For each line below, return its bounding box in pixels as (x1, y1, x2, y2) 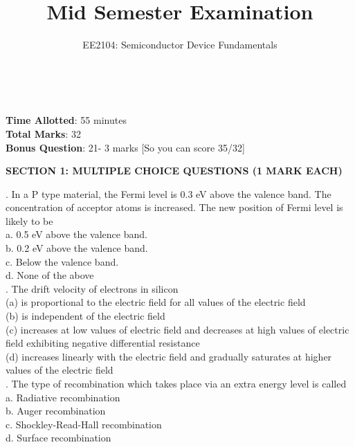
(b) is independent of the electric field (6, 309, 165, 323)
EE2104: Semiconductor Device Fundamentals (82, 37, 277, 52)
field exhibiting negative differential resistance (6, 336, 200, 350)
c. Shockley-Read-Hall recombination (6, 417, 162, 431)
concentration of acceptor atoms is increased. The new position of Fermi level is (6, 200, 343, 215)
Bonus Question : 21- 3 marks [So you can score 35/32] (6, 140, 245, 154)
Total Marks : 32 (6, 126, 81, 140)
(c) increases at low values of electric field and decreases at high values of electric (6, 322, 349, 336)
